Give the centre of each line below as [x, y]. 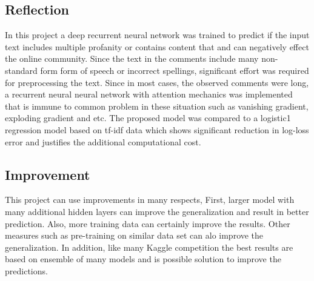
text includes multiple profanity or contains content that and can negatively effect [157, 46]
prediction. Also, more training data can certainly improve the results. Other [148, 223]
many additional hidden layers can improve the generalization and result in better [157, 211]
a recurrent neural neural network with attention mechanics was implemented [149, 94]
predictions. [26, 270]
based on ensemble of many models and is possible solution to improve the [143, 259]
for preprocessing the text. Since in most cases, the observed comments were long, [157, 82]
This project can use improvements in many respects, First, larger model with [150, 200]
